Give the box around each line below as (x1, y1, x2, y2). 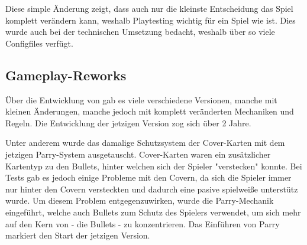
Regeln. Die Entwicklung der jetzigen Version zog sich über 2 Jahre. (5, 116, 251, 129)
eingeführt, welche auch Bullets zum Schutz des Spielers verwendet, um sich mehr (5, 205, 301, 218)
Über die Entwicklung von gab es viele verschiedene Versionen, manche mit (5, 93, 277, 106)
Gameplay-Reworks (5, 66, 127, 84)
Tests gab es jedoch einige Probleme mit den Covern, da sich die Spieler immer (5, 171, 292, 184)
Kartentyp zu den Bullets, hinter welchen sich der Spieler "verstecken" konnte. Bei (5, 159, 302, 172)
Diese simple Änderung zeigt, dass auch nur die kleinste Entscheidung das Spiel (5, 2, 293, 14)
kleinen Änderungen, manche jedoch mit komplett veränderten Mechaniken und (5, 105, 294, 117)
